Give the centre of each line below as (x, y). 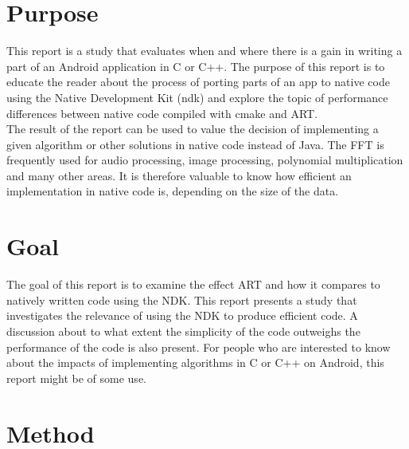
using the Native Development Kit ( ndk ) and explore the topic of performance (197, 97)
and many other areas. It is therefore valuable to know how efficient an (179, 175)
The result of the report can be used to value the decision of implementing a (193, 129)
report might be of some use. (76, 378)
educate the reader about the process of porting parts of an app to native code (198, 82)
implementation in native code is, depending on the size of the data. (173, 191)
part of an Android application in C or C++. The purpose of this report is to (196, 66)
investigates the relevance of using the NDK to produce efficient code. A (182, 315)
